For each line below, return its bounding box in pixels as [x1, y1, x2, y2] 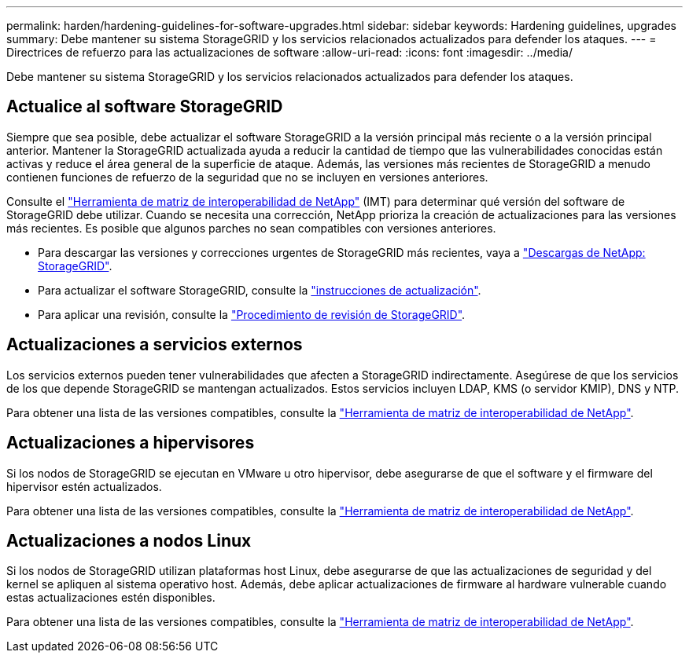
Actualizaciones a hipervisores [6, 433, 255, 453]
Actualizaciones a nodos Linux [6, 530, 252, 551]
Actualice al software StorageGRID [6, 97, 283, 117]
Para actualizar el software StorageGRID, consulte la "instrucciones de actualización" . [38, 283, 481, 297]
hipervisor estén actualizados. [6, 479, 162, 493]
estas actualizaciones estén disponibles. [6, 591, 216, 605]
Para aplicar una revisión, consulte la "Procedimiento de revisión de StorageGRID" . [38, 307, 466, 321]
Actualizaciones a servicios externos [6, 335, 303, 355]
